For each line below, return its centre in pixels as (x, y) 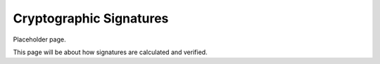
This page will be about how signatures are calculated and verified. (110, 52)
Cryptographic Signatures (91, 18)
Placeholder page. (39, 39)
